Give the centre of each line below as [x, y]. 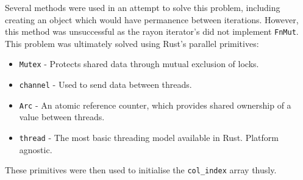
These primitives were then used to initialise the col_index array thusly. [141, 170]
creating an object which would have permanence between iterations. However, [152, 19]
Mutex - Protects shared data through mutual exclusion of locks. [139, 64]
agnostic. [36, 149]
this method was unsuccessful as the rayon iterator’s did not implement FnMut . [152, 31]
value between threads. [62, 117]
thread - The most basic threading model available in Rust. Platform [149, 137]
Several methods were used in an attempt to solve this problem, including [143, 7]
